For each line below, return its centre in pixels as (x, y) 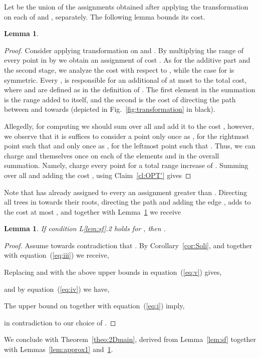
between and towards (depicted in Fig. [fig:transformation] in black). (110, 109)
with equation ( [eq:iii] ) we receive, (57, 255)
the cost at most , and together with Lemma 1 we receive (93, 211)
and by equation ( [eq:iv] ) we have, (57, 289)
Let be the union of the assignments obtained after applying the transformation (126, 7)
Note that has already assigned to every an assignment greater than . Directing (125, 192)
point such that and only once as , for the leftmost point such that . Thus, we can (130, 146)
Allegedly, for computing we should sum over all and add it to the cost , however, (129, 126)
